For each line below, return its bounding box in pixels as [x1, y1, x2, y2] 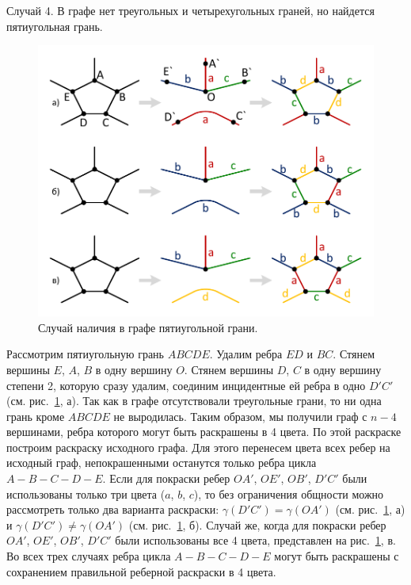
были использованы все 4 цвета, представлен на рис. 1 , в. [115, 532, 396, 549]
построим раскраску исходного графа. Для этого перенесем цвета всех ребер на [6, 438, 390, 455]
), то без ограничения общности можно [193, 485, 384, 502]
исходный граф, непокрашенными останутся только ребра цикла [6, 454, 317, 471]
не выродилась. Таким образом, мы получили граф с [113, 407, 367, 424]
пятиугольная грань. [6, 17, 103, 34]
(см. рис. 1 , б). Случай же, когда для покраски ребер [128, 516, 386, 533]
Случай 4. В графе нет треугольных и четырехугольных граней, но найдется [6, 2, 375, 18]
